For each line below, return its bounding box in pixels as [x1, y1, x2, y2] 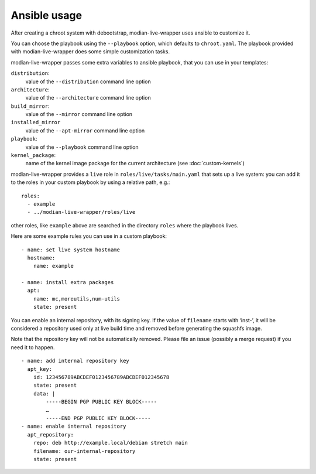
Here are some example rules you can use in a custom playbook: [11, 233, 167, 240]
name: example [33, 262, 74, 270]
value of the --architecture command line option [25, 94, 152, 101]
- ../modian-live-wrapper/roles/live [27, 209, 136, 216]
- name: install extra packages [21, 279, 114, 286]
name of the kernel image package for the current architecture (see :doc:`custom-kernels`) [25, 160, 245, 167]
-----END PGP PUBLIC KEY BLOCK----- [46, 415, 152, 421]
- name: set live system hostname [21, 246, 120, 253]
